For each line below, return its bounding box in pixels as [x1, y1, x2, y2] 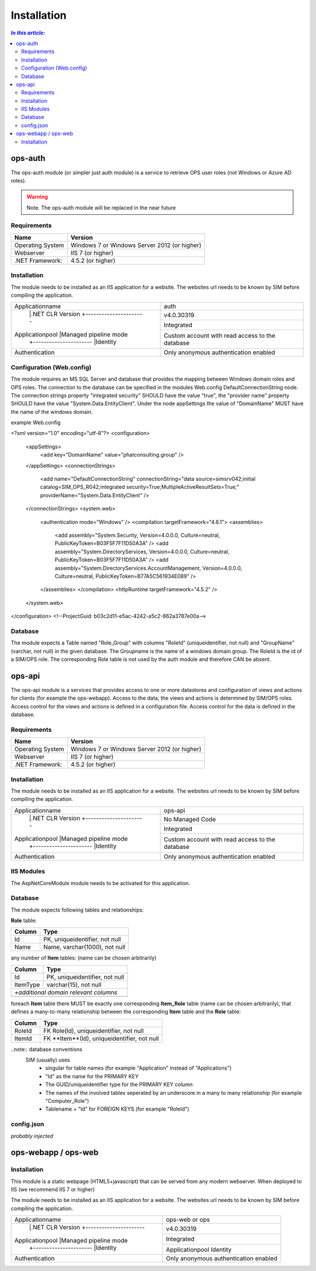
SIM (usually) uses [25, 1057, 70, 1064]
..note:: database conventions [11, 1046, 83, 1053]
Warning [26, 193, 48, 200]
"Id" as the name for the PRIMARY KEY [45, 1073, 139, 1080]
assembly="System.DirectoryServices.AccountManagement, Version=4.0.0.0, [54, 564, 242, 571]
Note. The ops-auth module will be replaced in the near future [26, 204, 176, 211]
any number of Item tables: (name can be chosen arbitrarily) [11, 954, 157, 961]
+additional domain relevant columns [14, 988, 118, 996]
